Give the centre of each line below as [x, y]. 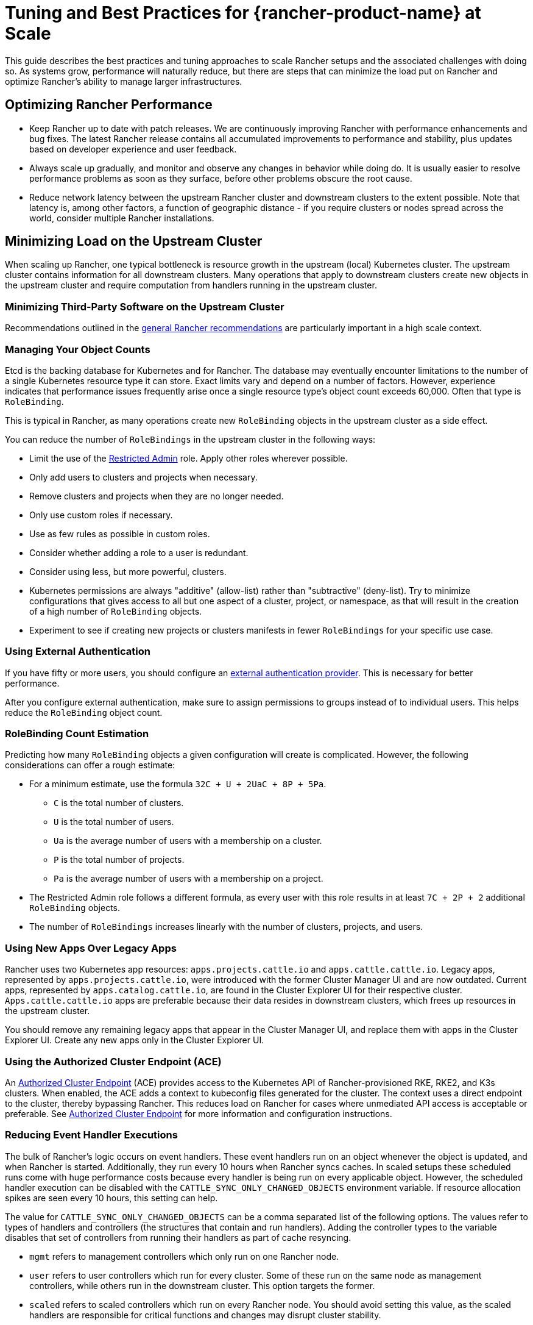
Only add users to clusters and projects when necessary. [143, 477]
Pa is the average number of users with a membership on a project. [189, 879]
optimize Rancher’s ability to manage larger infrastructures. [124, 81]
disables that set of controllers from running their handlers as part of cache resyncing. [178, 1237]
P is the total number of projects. [119, 860]
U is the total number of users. [114, 822]
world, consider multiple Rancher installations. [122, 218]
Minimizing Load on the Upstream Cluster [134, 241]
